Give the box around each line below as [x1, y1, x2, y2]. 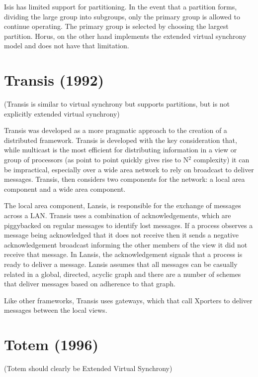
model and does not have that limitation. [4, 40, 129, 51]
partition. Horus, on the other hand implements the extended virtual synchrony [4, 30, 247, 41]
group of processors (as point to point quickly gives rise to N [4, 154, 189, 165]
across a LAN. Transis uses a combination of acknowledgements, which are [4, 210, 231, 221]
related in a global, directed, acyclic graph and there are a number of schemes [4, 268, 241, 279]
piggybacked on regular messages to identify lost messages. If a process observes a [4, 220, 253, 230]
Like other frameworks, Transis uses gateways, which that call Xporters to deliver [4, 295, 253, 305]
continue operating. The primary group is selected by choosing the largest [4, 21, 229, 31]
